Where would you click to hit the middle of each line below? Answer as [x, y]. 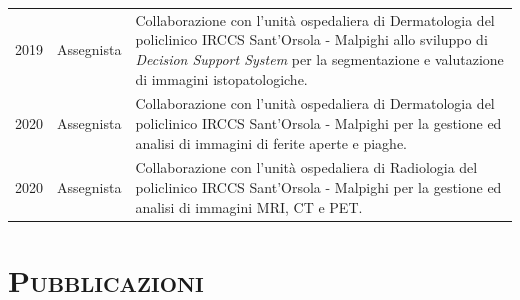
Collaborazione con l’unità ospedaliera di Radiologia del [306, 167]
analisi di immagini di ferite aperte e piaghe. [271, 142]
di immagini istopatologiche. [221, 78]
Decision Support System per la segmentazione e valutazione [319, 58]
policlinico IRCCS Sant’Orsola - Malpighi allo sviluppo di [311, 39]
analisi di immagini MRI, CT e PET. [249, 206]
